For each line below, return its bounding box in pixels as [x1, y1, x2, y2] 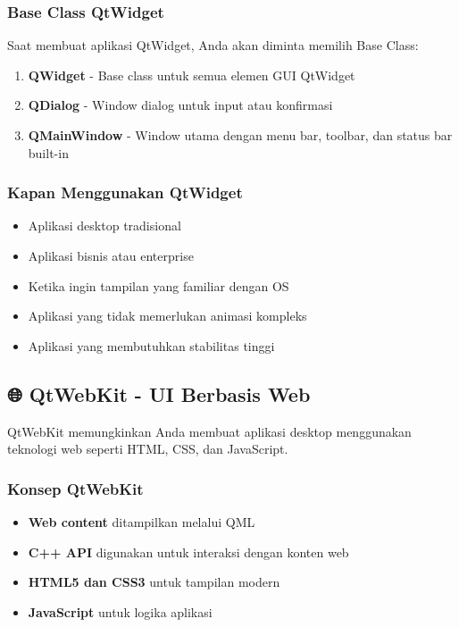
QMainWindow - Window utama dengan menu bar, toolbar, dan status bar [28, 126, 453, 144]
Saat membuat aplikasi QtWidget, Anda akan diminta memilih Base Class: [7, 36, 419, 54]
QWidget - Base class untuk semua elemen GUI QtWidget [28, 65, 355, 84]
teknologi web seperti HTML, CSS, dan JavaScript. [7, 439, 288, 458]
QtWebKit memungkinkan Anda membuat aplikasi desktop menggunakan [7, 422, 412, 440]
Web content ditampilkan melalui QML [28, 512, 255, 531]
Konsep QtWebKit [7, 477, 144, 499]
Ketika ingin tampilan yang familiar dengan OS [28, 276, 289, 295]
